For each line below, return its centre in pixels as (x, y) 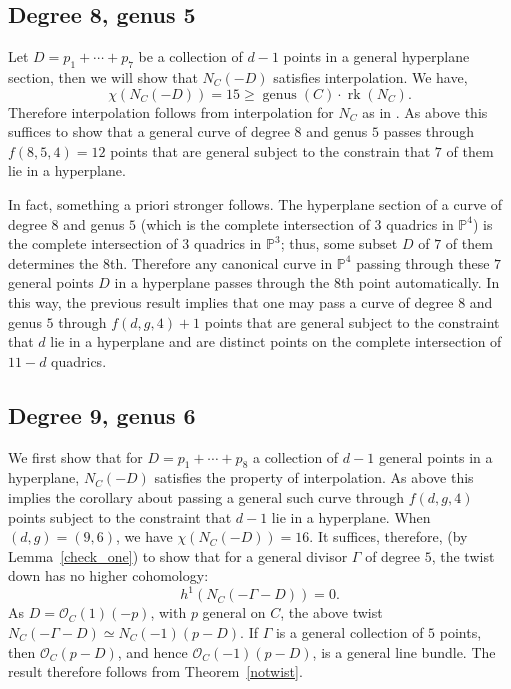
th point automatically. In (420, 282)
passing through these (423, 262)
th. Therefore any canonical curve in (221, 262)
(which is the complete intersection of (255, 223)
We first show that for (75, 456)
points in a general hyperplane (376, 56)
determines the (53, 262)
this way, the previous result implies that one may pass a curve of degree (231, 301)
